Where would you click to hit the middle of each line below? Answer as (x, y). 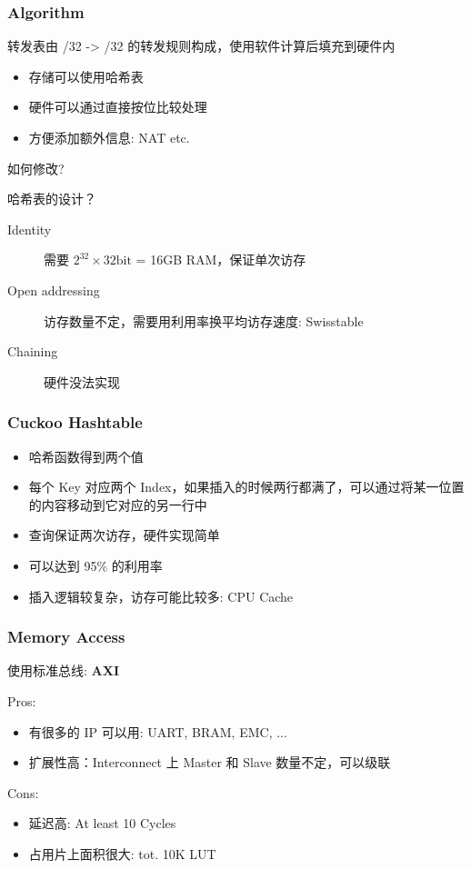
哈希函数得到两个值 (86, 456)
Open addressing (54, 290)
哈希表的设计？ (52, 199)
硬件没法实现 (82, 381)
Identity (30, 229)
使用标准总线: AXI (63, 670)
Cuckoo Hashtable (75, 422)
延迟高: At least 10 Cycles (102, 823)
